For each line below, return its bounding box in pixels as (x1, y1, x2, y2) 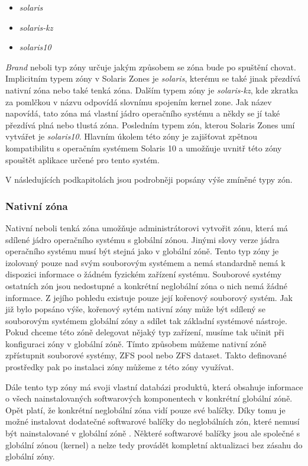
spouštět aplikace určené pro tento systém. (5, 153, 160, 166)
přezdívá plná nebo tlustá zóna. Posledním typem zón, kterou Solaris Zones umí (5, 118, 295, 131)
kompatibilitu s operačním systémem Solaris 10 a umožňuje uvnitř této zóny (5, 141, 282, 154)
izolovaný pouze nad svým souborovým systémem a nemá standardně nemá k (5, 256, 286, 268)
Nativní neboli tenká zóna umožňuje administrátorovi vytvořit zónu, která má (5, 221, 288, 234)
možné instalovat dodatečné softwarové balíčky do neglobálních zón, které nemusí (5, 415, 300, 428)
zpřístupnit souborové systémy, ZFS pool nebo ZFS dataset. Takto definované (5, 349, 287, 361)
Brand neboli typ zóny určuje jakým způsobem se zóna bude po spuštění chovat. (5, 60, 296, 73)
